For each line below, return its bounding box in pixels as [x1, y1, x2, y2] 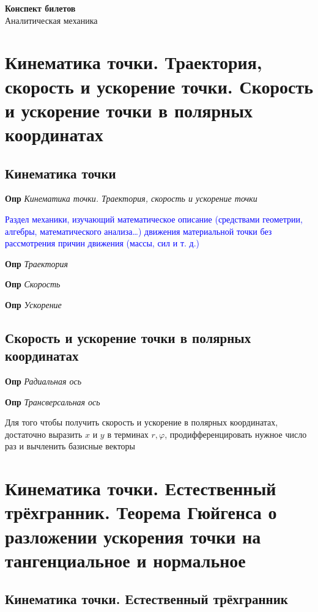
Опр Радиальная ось [5, 375, 82, 388]
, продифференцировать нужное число [165, 427, 307, 440]
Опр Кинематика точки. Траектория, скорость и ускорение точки [5, 192, 257, 205]
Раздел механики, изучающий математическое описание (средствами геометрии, [5, 212, 303, 225]
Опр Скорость [5, 278, 61, 290]
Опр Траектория [5, 257, 68, 270]
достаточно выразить [5, 427, 83, 440]
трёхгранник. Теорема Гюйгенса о [5, 500, 277, 525]
